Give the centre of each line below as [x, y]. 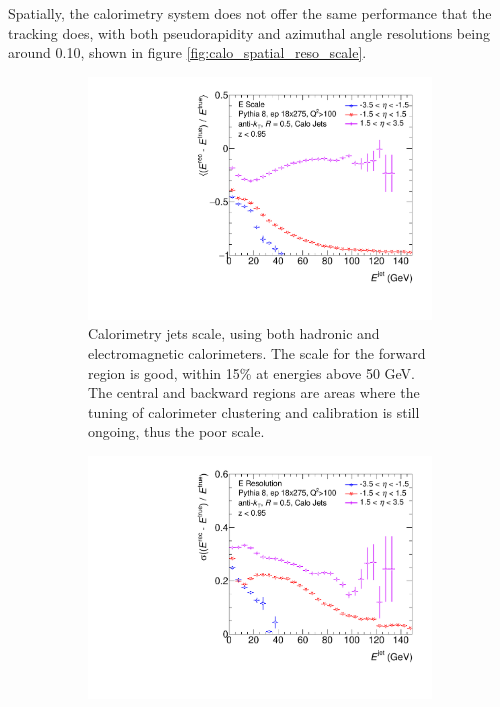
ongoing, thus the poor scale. [176, 431]
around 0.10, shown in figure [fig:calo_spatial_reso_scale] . [187, 52]
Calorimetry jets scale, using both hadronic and [234, 333]
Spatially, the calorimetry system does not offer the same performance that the [250, 13]
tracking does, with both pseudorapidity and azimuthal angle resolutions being [249, 32]
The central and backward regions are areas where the [254, 392]
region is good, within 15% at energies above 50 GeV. [251, 372]
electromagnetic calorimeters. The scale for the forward [257, 353]
